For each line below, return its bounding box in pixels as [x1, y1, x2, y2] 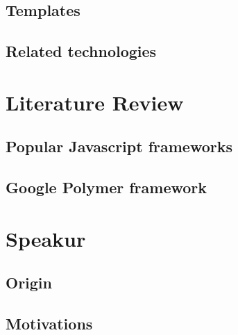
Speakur [6, 224, 86, 252]
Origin [6, 272, 52, 293]
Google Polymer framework [6, 177, 207, 198]
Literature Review [6, 88, 184, 116]
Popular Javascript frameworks [6, 136, 232, 157]
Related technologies [6, 40, 157, 62]
